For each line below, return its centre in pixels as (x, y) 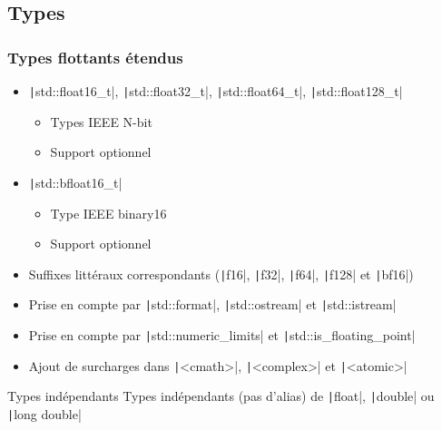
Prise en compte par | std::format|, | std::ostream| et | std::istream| (212, 304)
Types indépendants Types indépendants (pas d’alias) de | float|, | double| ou (221, 396)
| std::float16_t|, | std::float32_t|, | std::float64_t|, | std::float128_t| (216, 91)
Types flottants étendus (95, 57)
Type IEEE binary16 (108, 213)
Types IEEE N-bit (101, 121)
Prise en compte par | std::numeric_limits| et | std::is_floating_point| (222, 335)
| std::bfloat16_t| (75, 182)
